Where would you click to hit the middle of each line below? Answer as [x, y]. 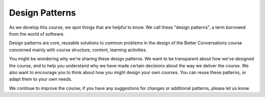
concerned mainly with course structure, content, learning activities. [78, 50]
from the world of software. [37, 34]
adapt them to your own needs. [41, 79]
